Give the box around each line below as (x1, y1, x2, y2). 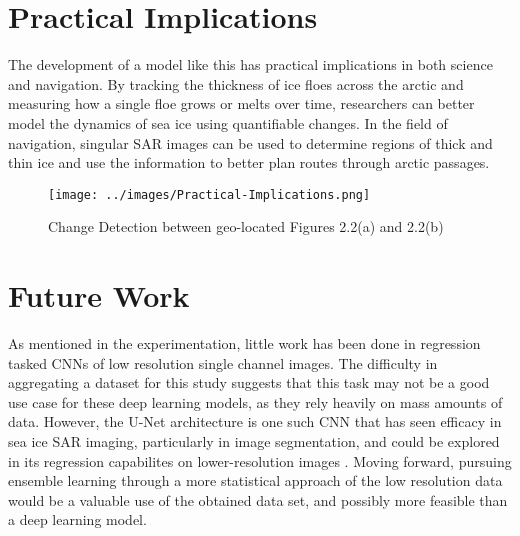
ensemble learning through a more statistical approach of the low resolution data (8, 470, 503, 491)
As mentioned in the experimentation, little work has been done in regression (8, 333, 481, 354)
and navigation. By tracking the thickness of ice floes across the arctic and (8, 73, 464, 94)
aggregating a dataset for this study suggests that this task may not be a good (8, 372, 490, 393)
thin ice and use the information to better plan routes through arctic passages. (8, 152, 490, 173)
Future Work (8, 275, 190, 316)
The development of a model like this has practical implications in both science (8, 54, 493, 75)
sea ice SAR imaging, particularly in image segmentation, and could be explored (8, 431, 500, 452)
